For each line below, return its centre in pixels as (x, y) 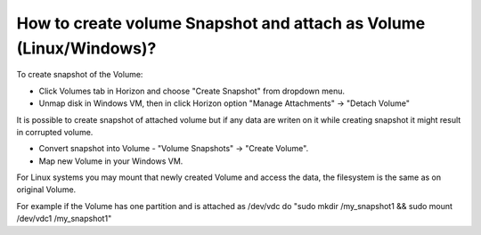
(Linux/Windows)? (86, 48)
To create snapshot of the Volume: (80, 75)
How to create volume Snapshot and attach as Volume (221, 23)
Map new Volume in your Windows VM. (111, 161)
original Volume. (46, 190)
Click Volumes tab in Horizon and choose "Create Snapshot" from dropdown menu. (192, 91)
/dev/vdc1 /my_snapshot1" (64, 219)
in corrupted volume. (55, 132)
